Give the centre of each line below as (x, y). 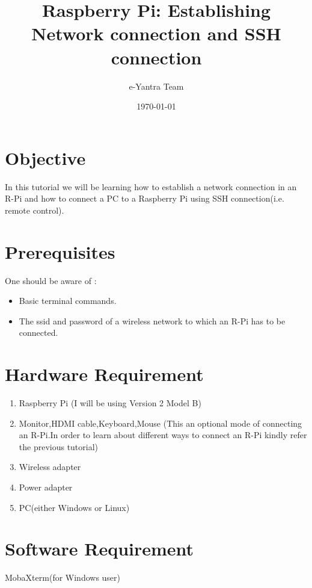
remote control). (35, 210)
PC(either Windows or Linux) (74, 507)
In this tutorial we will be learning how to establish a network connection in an (151, 186)
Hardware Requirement (104, 374)
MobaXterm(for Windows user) (63, 577)
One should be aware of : (51, 280)
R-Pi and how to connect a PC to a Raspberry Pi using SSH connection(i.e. (145, 198)
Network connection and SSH (156, 33)
